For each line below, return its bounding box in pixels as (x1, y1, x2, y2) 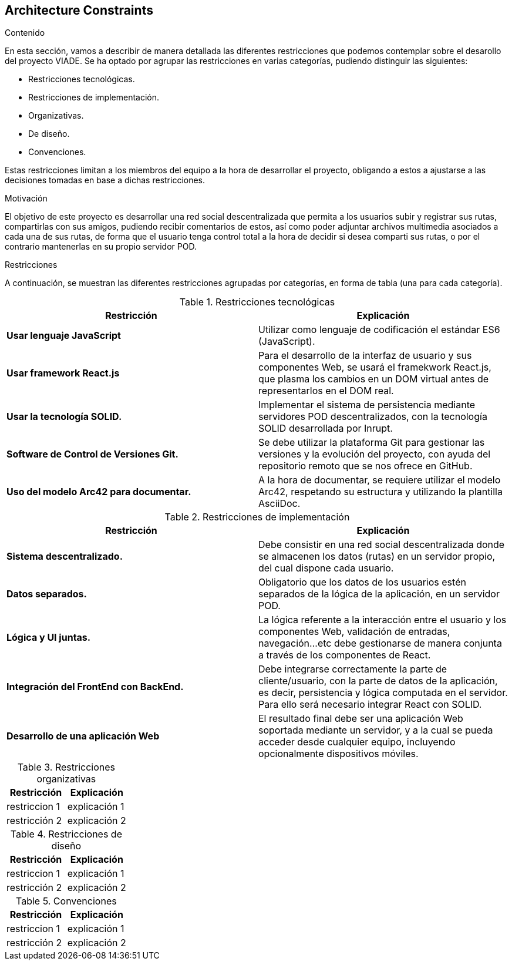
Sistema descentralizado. (6, 550, 123, 563)
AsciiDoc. (258, 497, 301, 510)
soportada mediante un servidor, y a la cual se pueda (258, 724, 493, 737)
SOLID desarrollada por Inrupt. (258, 422, 393, 435)
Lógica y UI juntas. (6, 631, 91, 644)
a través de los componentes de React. (258, 649, 431, 661)
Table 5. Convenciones (16, 895, 117, 907)
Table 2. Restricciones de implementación (164, 511, 350, 523)
